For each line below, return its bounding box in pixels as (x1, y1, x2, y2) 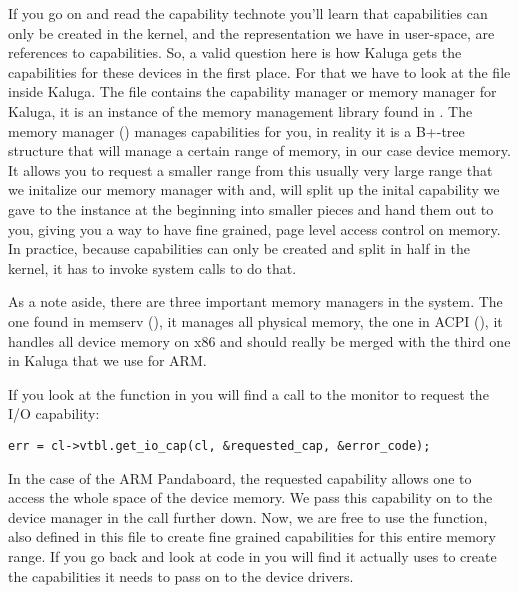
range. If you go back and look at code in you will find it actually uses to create (8, 545, 497, 566)
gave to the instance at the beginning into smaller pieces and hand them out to (8, 198, 494, 219)
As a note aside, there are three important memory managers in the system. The (8, 291, 503, 312)
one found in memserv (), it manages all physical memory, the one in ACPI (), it (8, 310, 503, 331)
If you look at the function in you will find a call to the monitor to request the (8, 383, 489, 404)
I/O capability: (8, 403, 100, 424)
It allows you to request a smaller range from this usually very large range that (8, 159, 493, 180)
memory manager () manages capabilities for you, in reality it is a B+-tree (8, 120, 465, 141)
